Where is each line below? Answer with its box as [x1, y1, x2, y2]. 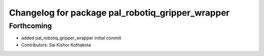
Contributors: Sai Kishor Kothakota [21, 42, 91, 48]
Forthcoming [9, 21, 52, 30]
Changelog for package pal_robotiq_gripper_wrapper [9, 7, 230, 18]
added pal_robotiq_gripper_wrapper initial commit [21, 35, 122, 41]
